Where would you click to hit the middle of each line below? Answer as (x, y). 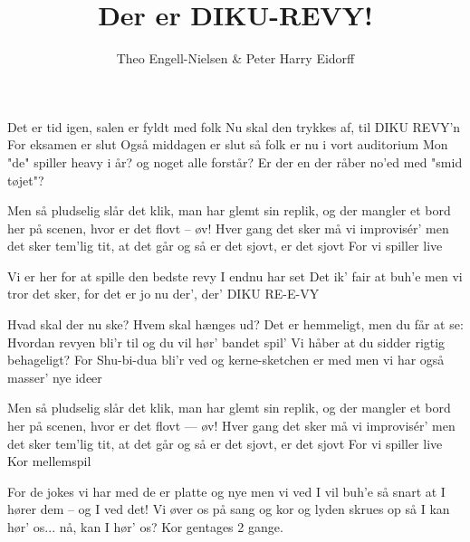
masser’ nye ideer (55, 377)
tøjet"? (26, 180)
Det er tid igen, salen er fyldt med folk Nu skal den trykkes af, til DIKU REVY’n (234, 126)
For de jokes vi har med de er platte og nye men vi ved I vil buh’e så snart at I (226, 491)
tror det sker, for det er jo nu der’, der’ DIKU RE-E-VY (163, 294)
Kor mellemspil (49, 461)
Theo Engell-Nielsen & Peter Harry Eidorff (235, 58)
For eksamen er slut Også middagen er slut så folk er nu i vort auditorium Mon (228, 144)
